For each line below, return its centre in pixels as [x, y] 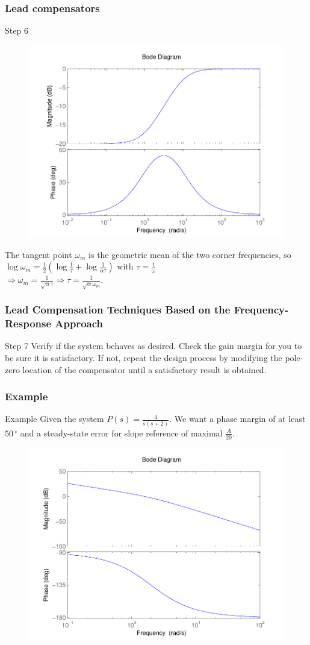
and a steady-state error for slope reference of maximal [121, 433]
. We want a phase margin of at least [237, 419]
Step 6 [17, 30]
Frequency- [261, 310]
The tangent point [39, 254]
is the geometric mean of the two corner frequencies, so [190, 254]
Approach [79, 323]
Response [28, 323]
